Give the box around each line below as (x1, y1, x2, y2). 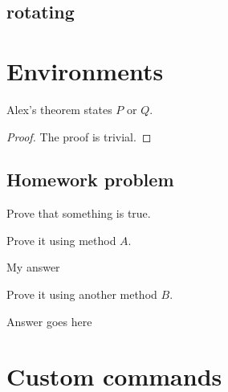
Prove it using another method (6, 286, 157, 303)
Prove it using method (6, 231, 116, 248)
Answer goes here (6, 312, 92, 329)
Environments (6, 54, 164, 87)
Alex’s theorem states (6, 100, 112, 117)
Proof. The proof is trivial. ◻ (6, 128, 152, 145)
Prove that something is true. (6, 205, 151, 222)
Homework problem (6, 167, 174, 192)
